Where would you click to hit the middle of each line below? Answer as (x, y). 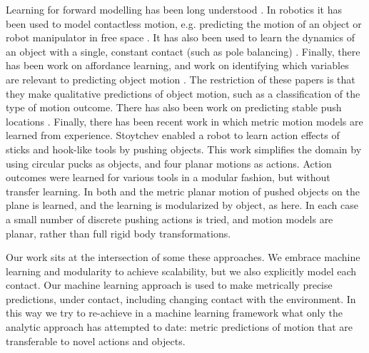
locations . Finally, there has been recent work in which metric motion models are (184, 121)
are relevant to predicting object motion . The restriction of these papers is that (181, 79)
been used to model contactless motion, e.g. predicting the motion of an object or (184, 23)
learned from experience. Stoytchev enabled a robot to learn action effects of (173, 135)
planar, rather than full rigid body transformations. (118, 233)
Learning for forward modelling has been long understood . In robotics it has (174, 9)
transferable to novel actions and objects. (96, 341)
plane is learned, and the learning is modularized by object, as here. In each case (182, 205)
